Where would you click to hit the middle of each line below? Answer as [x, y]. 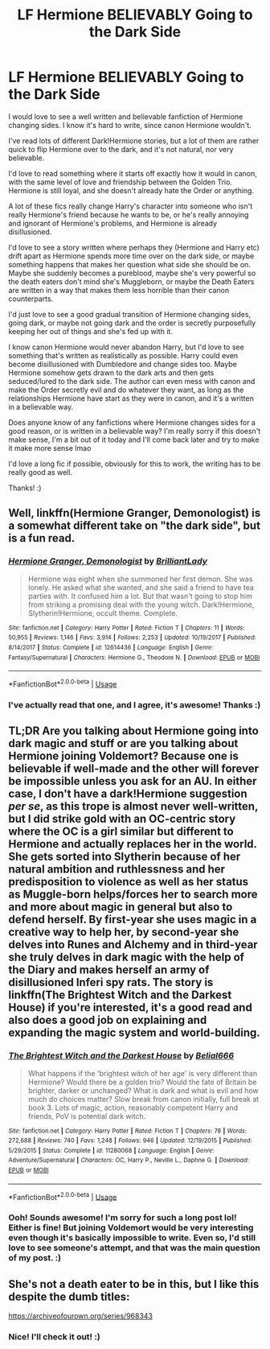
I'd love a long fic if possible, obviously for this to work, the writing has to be [135, 464]
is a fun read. [42, 538]
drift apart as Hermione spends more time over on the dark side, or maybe [131, 256]
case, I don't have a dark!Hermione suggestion [128, 794]
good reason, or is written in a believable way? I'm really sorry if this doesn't [135, 431]
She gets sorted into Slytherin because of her [125, 857]
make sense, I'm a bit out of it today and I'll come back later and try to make [134, 439]
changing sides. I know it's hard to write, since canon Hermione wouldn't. [130, 125]
